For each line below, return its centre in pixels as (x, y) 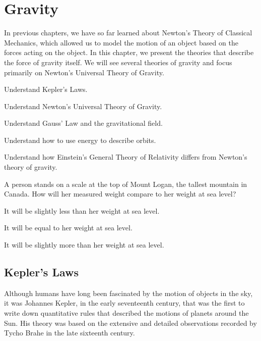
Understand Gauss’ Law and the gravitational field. (83, 123)
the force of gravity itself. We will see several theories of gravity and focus (118, 62)
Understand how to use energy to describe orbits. (80, 140)
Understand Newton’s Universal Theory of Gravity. (83, 106)
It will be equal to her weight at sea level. (68, 228)
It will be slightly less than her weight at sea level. (82, 210)
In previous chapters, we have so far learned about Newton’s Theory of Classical (128, 33)
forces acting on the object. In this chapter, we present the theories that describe (129, 52)
